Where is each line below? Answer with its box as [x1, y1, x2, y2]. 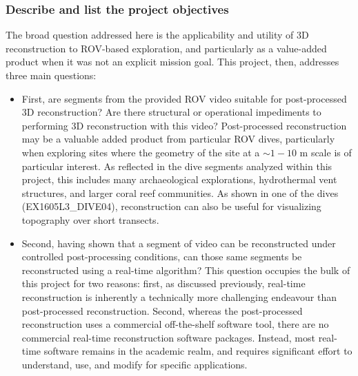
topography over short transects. [21, 212, 159, 227]
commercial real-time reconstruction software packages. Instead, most [21, 330, 315, 344]
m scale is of [299, 145, 352, 159]
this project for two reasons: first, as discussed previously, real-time [21, 276, 306, 291]
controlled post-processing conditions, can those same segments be [21, 249, 302, 264]
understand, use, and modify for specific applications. [21, 357, 248, 371]
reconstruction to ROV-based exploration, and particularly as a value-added [6, 41, 327, 55]
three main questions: [6, 68, 97, 82]
